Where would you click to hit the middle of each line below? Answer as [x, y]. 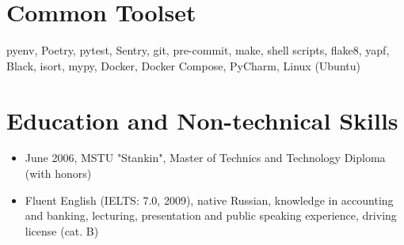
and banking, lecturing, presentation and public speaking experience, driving [211, 215]
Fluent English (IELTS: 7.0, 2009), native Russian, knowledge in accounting [209, 200]
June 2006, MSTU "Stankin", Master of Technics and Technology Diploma [205, 158]
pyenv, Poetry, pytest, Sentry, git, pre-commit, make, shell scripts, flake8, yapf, [198, 50]
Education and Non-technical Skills [202, 120]
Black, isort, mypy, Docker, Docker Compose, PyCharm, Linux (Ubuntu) [183, 65]
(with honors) [58, 173]
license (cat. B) [62, 230]
